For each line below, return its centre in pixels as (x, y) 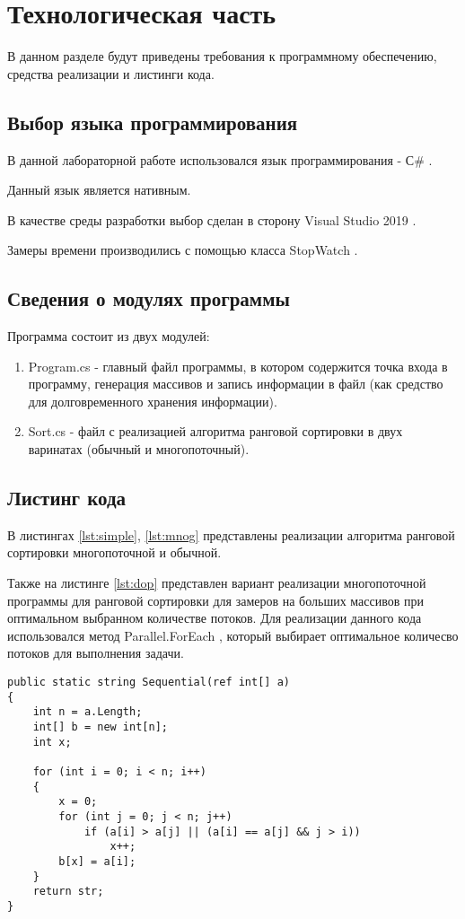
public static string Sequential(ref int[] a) (149, 683)
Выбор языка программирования (153, 122)
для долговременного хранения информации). (153, 401)
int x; (52, 742)
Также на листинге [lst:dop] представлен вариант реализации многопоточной (217, 583)
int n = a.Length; (88, 712)
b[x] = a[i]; (97, 861)
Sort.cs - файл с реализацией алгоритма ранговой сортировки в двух (215, 431)
